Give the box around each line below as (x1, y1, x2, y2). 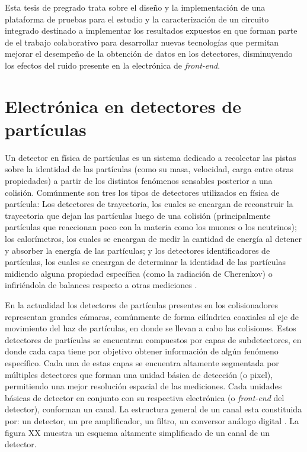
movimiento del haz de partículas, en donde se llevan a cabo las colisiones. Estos (5, 322, 296, 334)
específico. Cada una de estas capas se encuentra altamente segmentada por (5, 356, 279, 369)
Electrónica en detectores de (5, 93, 241, 118)
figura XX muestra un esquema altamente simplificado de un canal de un (5, 426, 270, 438)
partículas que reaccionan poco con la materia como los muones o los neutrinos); (5, 221, 297, 233)
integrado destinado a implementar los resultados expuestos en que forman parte (5, 24, 298, 37)
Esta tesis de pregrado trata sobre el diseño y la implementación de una (5, 1, 266, 13)
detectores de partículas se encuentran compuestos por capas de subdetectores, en (5, 333, 302, 346)
